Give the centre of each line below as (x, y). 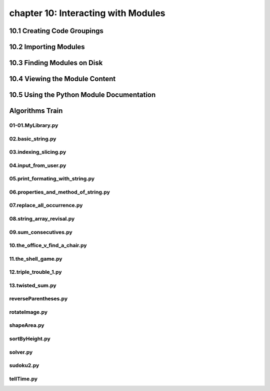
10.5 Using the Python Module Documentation (82, 95)
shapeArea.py (27, 325)
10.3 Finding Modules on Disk (56, 63)
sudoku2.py (24, 365)
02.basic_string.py (33, 139)
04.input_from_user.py (38, 165)
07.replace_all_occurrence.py (46, 206)
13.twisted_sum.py (33, 285)
